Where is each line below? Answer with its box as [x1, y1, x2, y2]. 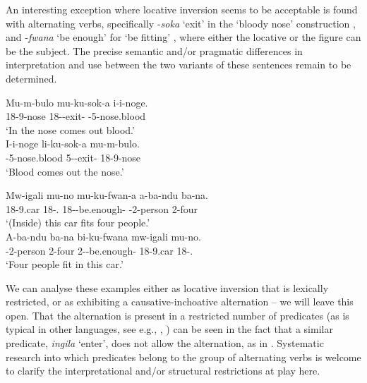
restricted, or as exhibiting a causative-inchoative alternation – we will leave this [6, 294, 354, 309]
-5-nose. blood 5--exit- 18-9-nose [6, 150, 141, 164]
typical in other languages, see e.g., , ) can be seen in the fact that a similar [6, 322, 333, 336]
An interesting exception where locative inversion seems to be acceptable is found [6, 2, 358, 16]
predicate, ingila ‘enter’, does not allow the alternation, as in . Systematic [6, 336, 324, 351]
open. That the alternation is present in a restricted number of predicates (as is [6, 308, 349, 322]
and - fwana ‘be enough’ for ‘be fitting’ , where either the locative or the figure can [6, 30, 361, 44]
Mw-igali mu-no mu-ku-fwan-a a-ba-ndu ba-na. [6, 188, 209, 202]
